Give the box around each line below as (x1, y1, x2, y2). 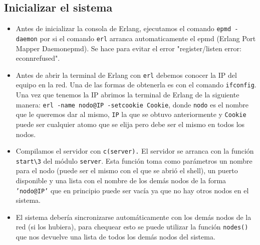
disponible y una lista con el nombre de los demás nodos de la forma (16, 175, 226, 186)
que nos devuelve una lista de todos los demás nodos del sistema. (16, 231, 215, 242)
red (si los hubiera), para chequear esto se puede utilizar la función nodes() (16, 221, 248, 232)
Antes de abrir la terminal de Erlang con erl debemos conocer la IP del (16, 69, 237, 80)
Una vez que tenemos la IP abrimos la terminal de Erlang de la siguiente (16, 89, 239, 100)
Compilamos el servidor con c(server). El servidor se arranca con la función (16, 146, 254, 156)
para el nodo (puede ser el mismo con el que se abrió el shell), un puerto (16, 165, 238, 176)
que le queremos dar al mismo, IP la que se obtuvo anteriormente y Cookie (16, 109, 246, 119)
